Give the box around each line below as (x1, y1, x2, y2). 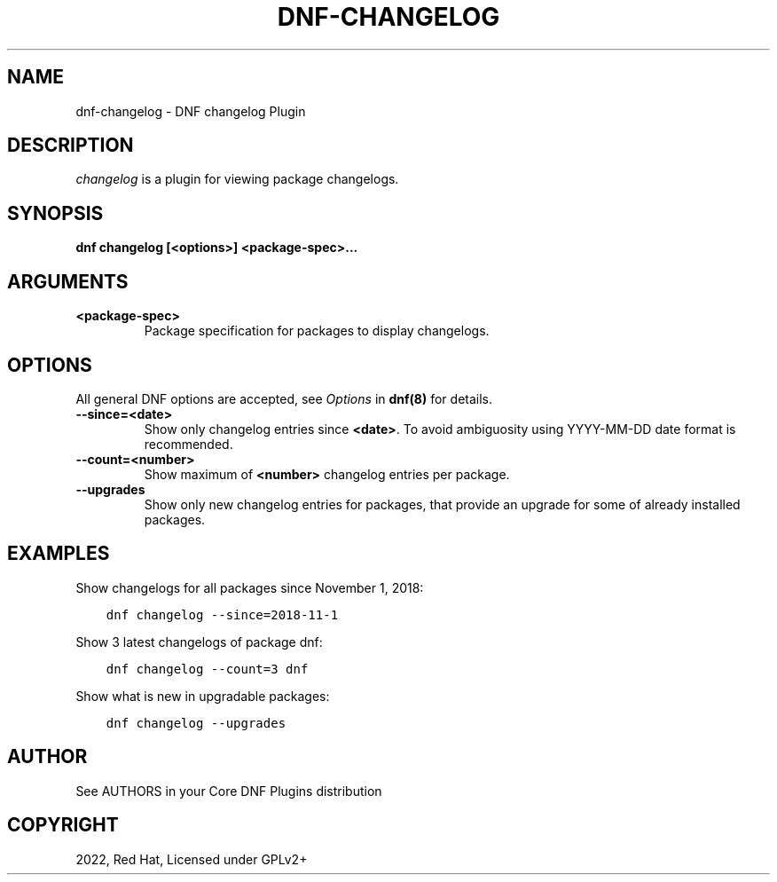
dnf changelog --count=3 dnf (106, 661, 309, 676)
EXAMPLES (7, 542, 110, 565)
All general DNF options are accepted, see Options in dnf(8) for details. (75, 390, 493, 406)
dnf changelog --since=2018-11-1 (106, 607, 339, 622)
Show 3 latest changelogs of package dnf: (75, 634, 323, 650)
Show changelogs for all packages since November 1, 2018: (75, 579, 424, 595)
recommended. (144, 436, 233, 452)
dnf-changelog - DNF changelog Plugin (75, 103, 306, 119)
